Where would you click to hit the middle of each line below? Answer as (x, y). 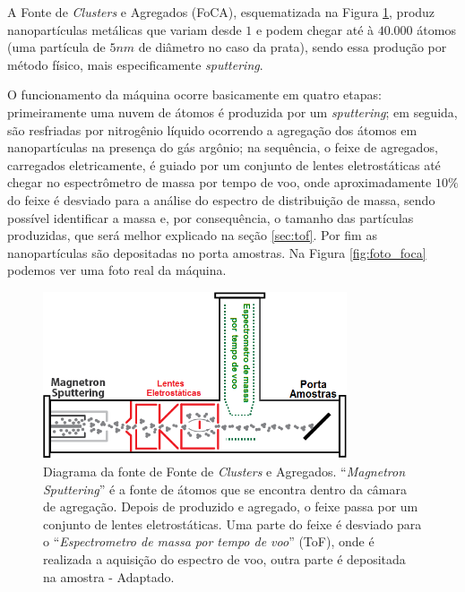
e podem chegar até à (315, 29)
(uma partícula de (56, 47)
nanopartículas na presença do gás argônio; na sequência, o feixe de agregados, (223, 147)
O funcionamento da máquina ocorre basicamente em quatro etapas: (194, 94)
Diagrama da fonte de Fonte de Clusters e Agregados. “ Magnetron (224, 472)
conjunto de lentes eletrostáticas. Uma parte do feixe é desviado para (232, 523)
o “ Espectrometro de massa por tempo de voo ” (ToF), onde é (209, 541)
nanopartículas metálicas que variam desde (125, 29)
